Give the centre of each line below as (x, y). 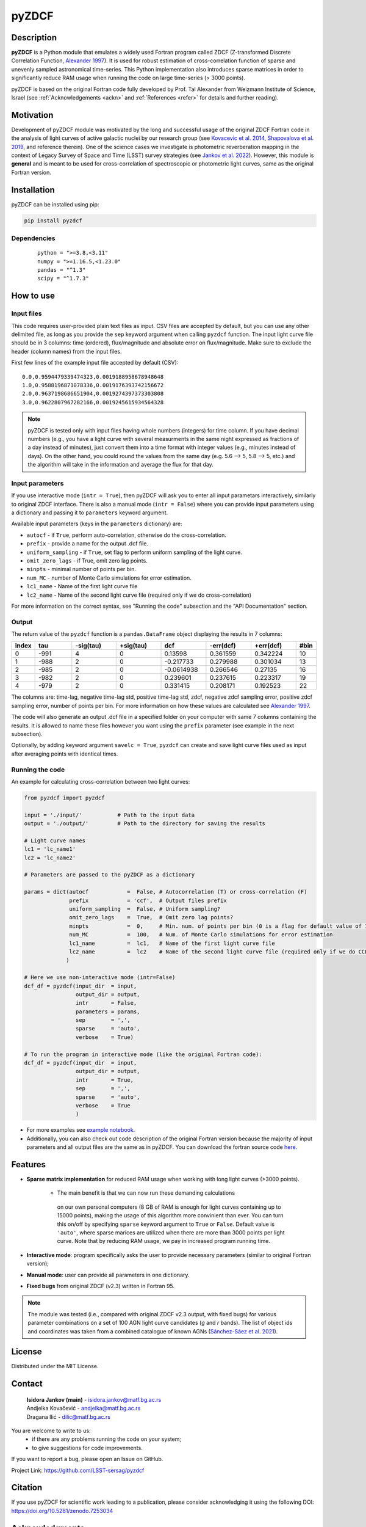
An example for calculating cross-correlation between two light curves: (101, 781)
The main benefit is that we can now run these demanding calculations (146, 1193)
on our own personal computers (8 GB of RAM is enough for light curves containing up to (169, 1207)
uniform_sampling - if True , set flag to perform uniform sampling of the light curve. (134, 552)
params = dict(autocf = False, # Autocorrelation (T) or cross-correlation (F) (166, 892)
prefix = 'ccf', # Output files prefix (148, 900)
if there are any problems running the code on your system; (107, 1439)
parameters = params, (108, 1011)
